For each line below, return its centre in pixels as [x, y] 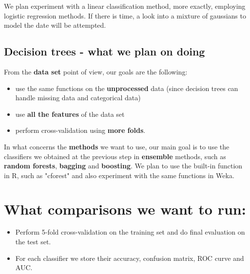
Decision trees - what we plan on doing [105, 51]
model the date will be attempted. [55, 25]
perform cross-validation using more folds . [80, 130]
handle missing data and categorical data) [78, 98]
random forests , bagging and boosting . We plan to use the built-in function [123, 166]
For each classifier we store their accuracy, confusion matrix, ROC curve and [130, 258]
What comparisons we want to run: [125, 209]
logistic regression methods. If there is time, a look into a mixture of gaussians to [125, 15]
